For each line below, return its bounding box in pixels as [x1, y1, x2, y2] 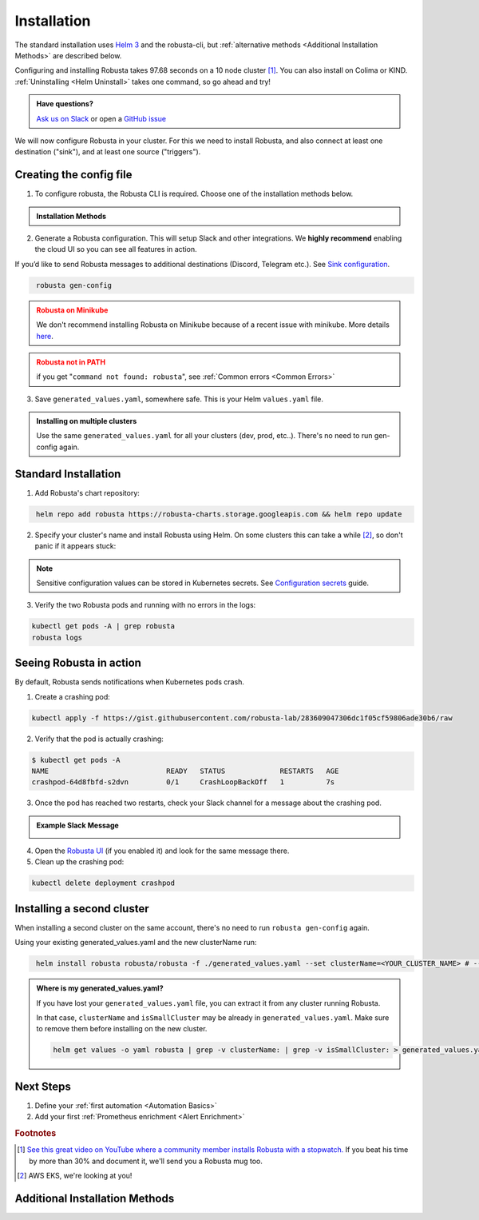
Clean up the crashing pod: [34, 857, 125, 867]
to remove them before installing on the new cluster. [36, 1024, 208, 1034]
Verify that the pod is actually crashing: [34, 734, 164, 744]
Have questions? [36, 99, 93, 109]
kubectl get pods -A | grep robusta [31, 622, 176, 631]
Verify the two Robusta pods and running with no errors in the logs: [34, 600, 256, 610]
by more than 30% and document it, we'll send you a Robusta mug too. [29, 1156, 263, 1166]
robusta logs [31, 632, 83, 642]
